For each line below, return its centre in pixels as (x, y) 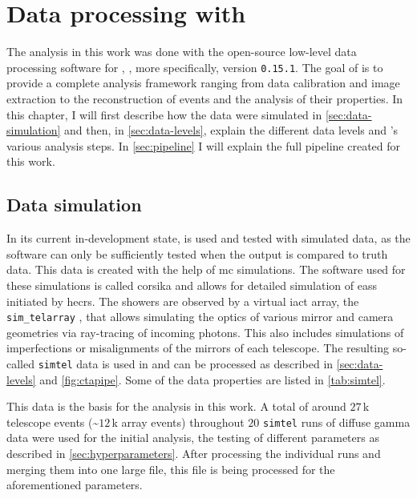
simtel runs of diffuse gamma (337, 422)
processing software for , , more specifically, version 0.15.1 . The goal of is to (195, 67)
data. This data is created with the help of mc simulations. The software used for (206, 269)
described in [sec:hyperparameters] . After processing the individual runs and (194, 454)
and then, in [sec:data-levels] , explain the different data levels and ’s (231, 130)
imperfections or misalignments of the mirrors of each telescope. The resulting (198, 348)
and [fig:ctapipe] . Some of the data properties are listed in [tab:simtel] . (213, 379)
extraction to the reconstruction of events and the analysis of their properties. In (205, 98)
